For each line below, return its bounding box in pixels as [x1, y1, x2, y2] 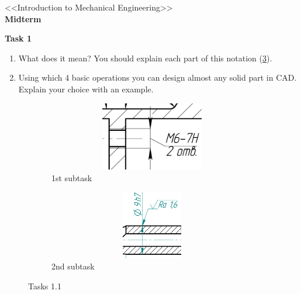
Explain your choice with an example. [18, 82, 154, 95]
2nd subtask [51, 260, 95, 272]
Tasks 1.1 [28, 279, 61, 292]
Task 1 [5, 32, 32, 44]
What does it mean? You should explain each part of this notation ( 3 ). [18, 51, 272, 64]
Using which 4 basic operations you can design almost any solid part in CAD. [18, 71, 297, 84]
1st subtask [51, 171, 92, 184]
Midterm [5, 12, 41, 25]
